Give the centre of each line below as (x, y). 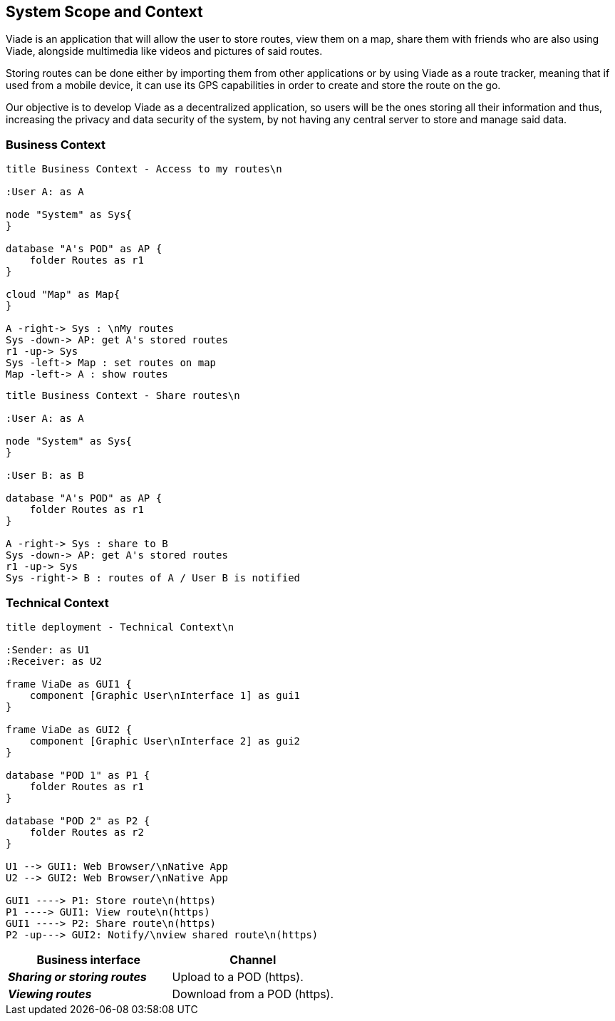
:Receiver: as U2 (54, 661)
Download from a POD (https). (253, 994)
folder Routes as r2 (87, 832)
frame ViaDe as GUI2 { (69, 729)
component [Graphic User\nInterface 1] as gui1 (165, 695)
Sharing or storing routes (77, 976)
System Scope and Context (104, 12)
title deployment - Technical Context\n (120, 627)
